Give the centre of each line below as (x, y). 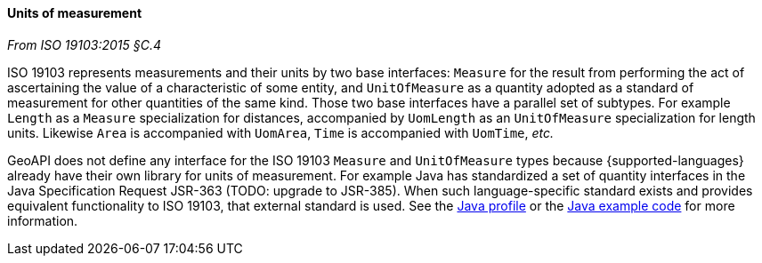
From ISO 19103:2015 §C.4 (84, 44)
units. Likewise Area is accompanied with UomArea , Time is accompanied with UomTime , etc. (281, 132)
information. (43, 220)
